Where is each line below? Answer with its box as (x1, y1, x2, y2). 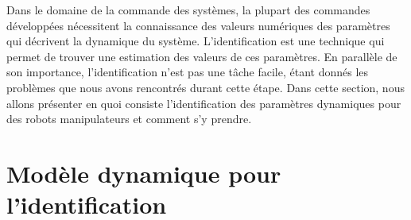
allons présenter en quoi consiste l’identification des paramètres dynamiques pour (6, 95, 401, 111)
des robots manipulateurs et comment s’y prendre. (6, 110, 252, 127)
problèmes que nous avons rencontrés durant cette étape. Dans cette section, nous (6, 79, 405, 95)
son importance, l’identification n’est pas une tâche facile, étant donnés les (6, 64, 369, 80)
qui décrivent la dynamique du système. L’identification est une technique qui (6, 33, 385, 49)
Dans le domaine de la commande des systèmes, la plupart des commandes (6, 2, 370, 17)
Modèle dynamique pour (6, 156, 281, 189)
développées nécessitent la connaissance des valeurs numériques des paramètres (6, 17, 390, 33)
